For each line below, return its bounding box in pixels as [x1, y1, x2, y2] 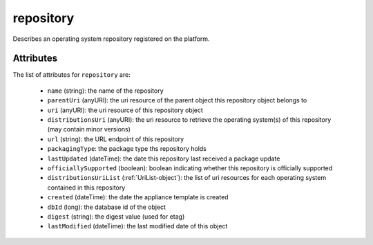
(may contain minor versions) [47, 125, 131, 134]
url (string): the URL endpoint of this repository [47, 135, 184, 143]
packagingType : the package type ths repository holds [47, 145, 207, 153]
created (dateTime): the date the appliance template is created [47, 193, 229, 201]
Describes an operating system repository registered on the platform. [12, 35, 210, 43]
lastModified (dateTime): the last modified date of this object [47, 222, 228, 230]
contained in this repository [47, 183, 126, 192]
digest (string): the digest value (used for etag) [47, 212, 185, 221]
